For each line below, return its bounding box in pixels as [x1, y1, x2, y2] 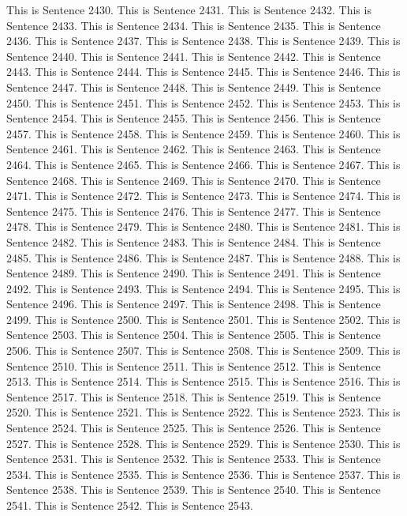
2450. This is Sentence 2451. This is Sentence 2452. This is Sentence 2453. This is [6, 94, 401, 111]
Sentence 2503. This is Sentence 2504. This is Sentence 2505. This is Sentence [6, 326, 381, 343]
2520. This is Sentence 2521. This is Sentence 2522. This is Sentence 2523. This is [6, 404, 401, 420]
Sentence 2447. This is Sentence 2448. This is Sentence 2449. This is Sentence [6, 78, 381, 95]
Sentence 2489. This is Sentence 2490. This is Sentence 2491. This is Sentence [6, 265, 381, 281]
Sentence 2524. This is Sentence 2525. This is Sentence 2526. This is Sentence [6, 420, 381, 436]
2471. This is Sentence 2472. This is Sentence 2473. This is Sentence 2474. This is [6, 187, 401, 204]
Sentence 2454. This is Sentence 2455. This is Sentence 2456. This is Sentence [6, 110, 381, 126]
